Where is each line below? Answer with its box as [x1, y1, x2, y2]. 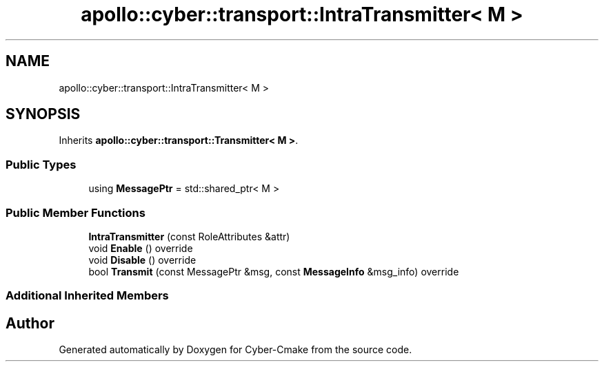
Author [6, 314, 54, 332]
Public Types [6, 157, 77, 171]
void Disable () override [88, 253, 197, 266]
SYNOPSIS [6, 105, 81, 123]
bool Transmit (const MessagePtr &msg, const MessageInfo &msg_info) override [88, 265, 459, 277]
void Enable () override [88, 242, 193, 254]
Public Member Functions [6, 205, 145, 220]
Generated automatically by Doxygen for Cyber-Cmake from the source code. [59, 344, 412, 356]
